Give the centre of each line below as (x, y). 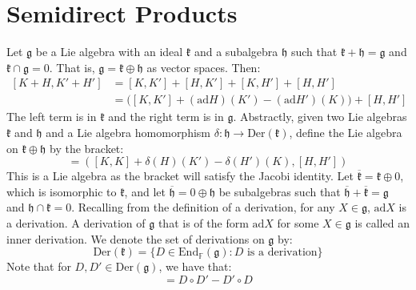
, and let (145, 191)
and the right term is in (166, 117)
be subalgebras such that (280, 191)
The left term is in (52, 117)
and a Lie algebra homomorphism (128, 132)
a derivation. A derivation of (76, 222)
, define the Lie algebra (346, 132)
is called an (382, 222)
